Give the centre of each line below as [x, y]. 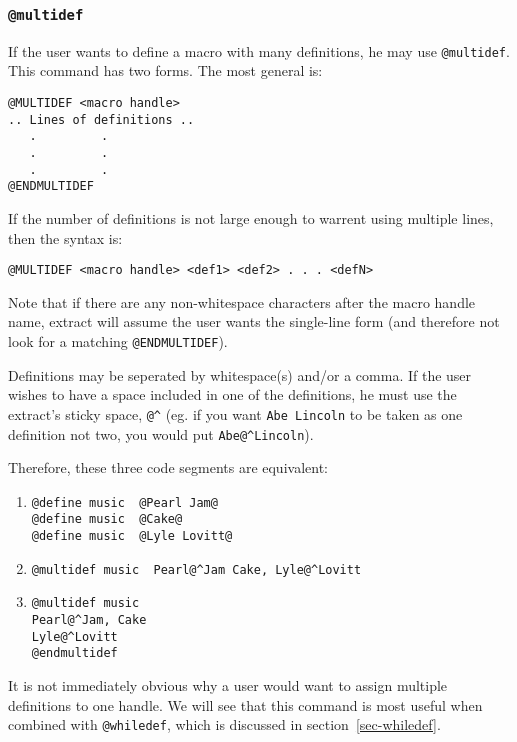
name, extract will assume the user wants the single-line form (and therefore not [254, 321]
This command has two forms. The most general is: [165, 70]
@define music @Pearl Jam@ [124, 502]
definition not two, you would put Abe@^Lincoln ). [161, 433]
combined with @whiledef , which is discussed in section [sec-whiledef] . [224, 724]
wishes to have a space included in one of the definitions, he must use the [232, 394]
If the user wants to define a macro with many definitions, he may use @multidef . [259, 50]
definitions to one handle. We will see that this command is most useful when [245, 704]
